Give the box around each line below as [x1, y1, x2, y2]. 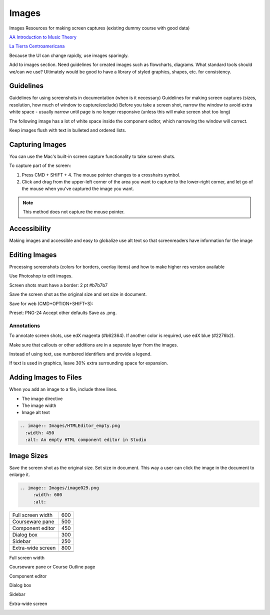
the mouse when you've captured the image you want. [21, 185, 134, 192]
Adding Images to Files [9, 373, 82, 382]
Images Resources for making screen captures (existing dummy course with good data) [9, 25, 190, 31]
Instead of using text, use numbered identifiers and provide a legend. [9, 350, 152, 357]
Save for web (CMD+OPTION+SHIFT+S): [9, 300, 93, 306]
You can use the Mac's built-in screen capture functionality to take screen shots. [9, 153, 175, 159]
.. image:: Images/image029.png [19, 485, 99, 491]
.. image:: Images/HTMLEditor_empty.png [19, 423, 120, 428]
